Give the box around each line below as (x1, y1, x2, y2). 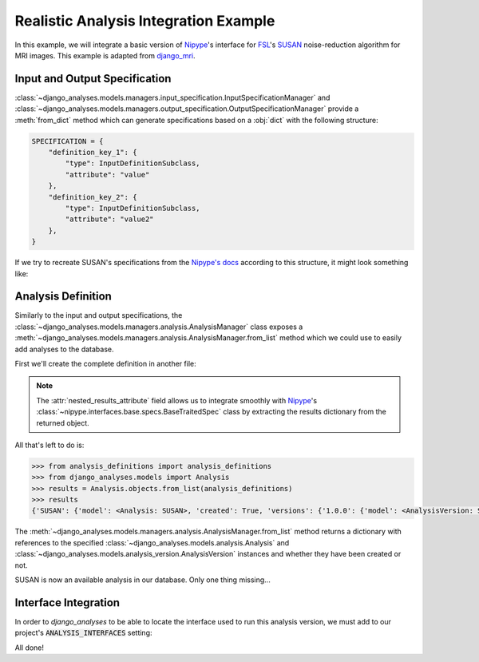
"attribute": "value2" (65, 215, 155, 224)
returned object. (36, 418, 89, 427)
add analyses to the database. (14, 344, 114, 354)
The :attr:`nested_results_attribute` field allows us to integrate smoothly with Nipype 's (36, 395, 318, 405)
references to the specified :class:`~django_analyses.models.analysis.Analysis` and (14, 537, 290, 547)
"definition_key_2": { (48, 192, 137, 201)
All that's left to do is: (14, 440, 85, 450)
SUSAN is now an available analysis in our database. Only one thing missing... (14, 575, 271, 585)
